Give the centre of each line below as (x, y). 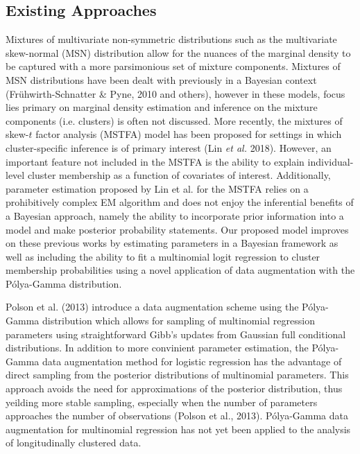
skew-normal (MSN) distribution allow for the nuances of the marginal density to (178, 52)
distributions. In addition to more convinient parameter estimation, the (157, 348)
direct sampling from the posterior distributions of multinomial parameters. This (177, 375)
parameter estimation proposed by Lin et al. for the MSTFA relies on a (157, 188)
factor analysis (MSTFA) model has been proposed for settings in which (189, 134)
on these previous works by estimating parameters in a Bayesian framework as (172, 243)
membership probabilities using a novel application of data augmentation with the (180, 270)
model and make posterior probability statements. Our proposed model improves (177, 229)
